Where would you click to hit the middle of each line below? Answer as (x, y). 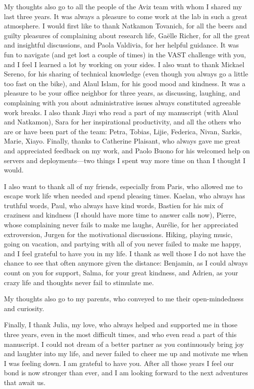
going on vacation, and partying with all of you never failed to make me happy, (123, 244)
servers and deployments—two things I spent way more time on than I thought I (125, 160)
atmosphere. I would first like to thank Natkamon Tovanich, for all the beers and (126, 26)
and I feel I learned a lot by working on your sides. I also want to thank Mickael (124, 64)
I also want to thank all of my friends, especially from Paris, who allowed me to (123, 186)
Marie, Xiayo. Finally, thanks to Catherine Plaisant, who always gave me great (122, 141)
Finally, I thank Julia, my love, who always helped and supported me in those (121, 325)
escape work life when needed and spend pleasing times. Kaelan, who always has (125, 196)
